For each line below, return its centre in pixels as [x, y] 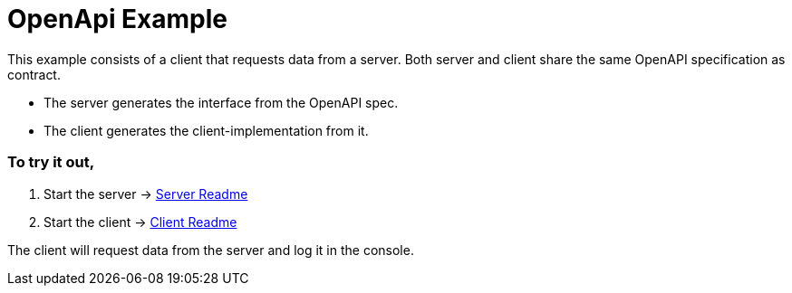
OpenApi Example [118, 19]
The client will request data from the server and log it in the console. [211, 250]
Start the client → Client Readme [140, 222]
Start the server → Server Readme [146, 194]
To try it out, [51, 162]
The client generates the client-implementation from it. [206, 130]
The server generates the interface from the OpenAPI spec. [221, 102]
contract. [34, 74]
